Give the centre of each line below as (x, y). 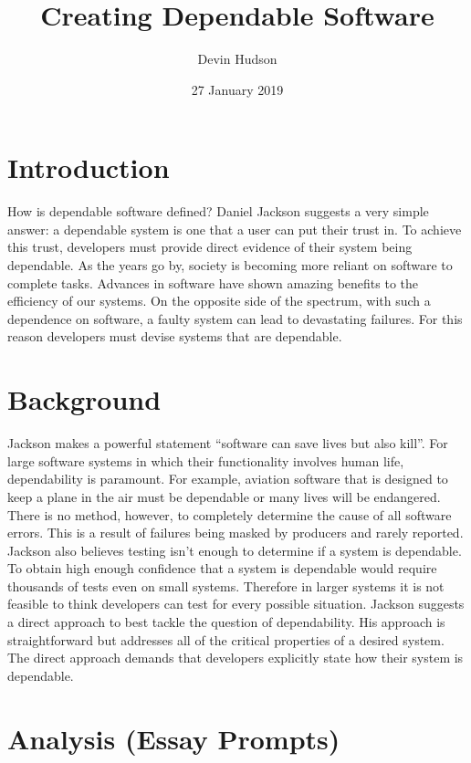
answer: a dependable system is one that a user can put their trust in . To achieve (235, 229)
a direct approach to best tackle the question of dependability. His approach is (226, 622)
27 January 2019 (237, 89)
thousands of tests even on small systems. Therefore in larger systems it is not (226, 585)
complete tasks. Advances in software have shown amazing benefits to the (213, 282)
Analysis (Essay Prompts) (174, 738)
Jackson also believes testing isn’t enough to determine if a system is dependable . (235, 550)
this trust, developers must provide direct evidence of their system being (210, 247)
